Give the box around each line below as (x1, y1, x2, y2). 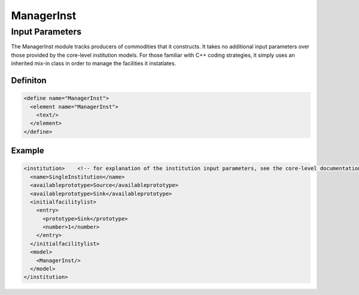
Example (11, 146, 44, 156)
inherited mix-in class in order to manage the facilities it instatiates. (11, 60, 177, 67)
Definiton (11, 75, 47, 85)
